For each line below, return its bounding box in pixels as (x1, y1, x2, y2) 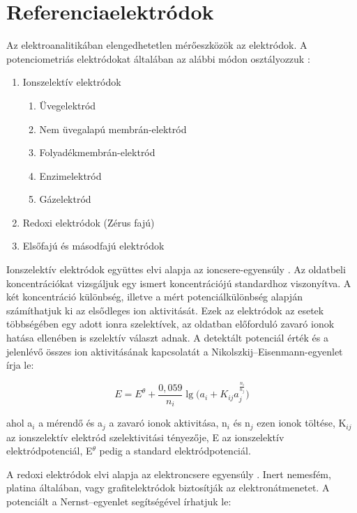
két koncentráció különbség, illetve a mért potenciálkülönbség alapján (6, 289, 303, 304)
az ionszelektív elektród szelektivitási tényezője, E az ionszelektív (6, 429, 284, 444)
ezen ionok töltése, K (257, 415, 347, 430)
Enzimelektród (39, 168, 102, 183)
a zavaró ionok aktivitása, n (109, 415, 227, 430)
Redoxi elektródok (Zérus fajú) (22, 215, 155, 229)
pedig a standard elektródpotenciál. (99, 443, 251, 458)
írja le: (6, 358, 34, 372)
